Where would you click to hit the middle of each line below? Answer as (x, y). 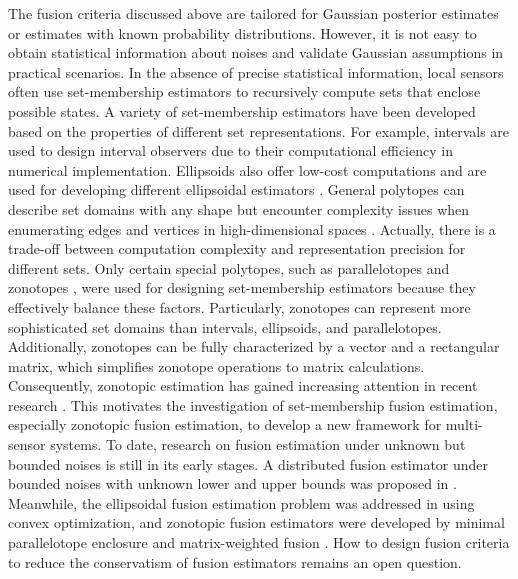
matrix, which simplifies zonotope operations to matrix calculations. (216, 365)
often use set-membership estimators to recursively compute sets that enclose (244, 91)
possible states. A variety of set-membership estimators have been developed (242, 110)
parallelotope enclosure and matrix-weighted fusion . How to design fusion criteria (259, 542)
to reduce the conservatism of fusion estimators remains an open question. (235, 561)
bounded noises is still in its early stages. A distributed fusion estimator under (248, 463)
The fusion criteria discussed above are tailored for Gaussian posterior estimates (253, 13)
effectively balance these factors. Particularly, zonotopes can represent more (239, 306)
